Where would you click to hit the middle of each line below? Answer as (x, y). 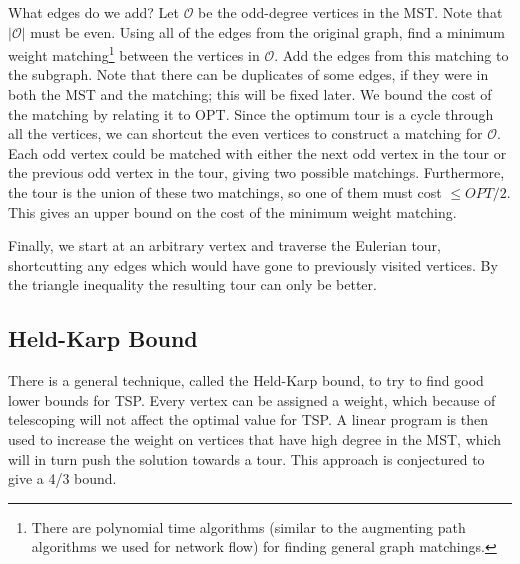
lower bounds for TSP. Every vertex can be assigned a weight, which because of (252, 399)
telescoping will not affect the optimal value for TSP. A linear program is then (248, 419)
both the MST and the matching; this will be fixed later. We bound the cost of (250, 94)
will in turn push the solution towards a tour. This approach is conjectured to (246, 458)
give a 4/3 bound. (62, 478)
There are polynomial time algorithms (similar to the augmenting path (248, 526)
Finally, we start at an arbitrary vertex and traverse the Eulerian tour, (224, 245)
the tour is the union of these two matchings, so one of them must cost (225, 192)
